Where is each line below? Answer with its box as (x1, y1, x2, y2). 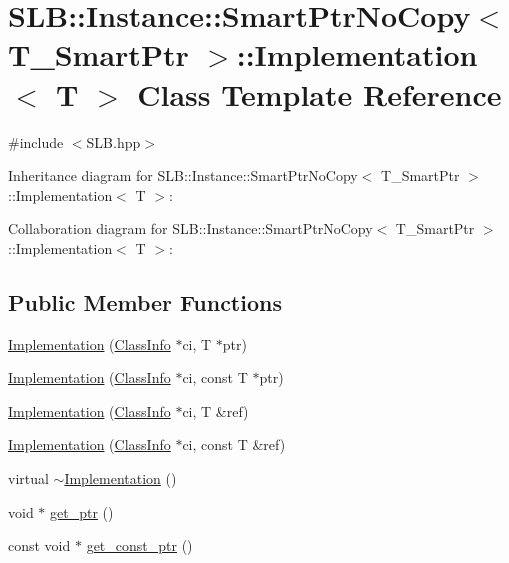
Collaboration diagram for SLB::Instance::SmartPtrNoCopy (8, 218, 373, 239)
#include (8, 131, 64, 152)
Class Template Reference (137, 73, 502, 114)
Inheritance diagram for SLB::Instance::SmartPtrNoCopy (8, 165, 358, 186)
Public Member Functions (8, 286, 282, 317)
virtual (8, 468, 49, 489)
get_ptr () (50, 501, 114, 522)
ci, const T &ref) (182, 434, 286, 455)
